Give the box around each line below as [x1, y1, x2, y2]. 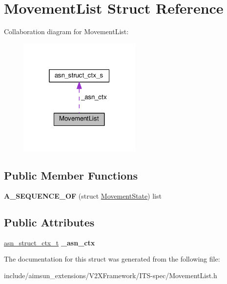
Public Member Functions [4, 168, 138, 183]
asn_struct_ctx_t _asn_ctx [4, 237, 95, 247]
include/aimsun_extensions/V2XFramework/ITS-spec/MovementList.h [4, 270, 217, 280]
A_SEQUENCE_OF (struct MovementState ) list [4, 190, 162, 201]
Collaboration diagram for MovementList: [4, 26, 129, 37]
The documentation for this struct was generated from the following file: [4, 254, 220, 264]
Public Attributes [4, 214, 95, 229]
